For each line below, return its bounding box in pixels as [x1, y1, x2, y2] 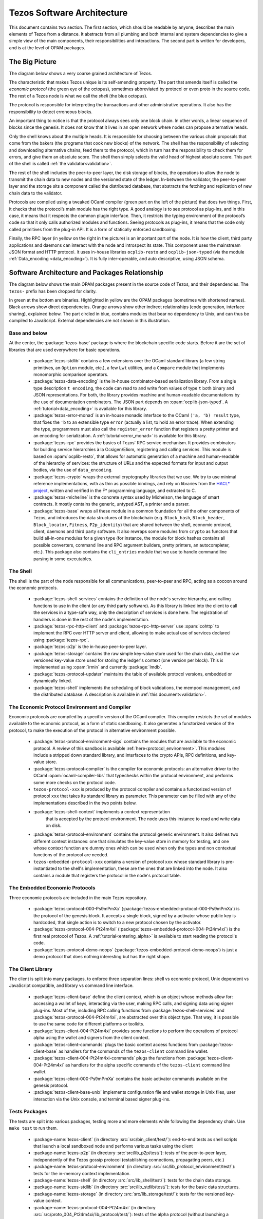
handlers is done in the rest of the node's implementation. [33, 616, 150, 622]
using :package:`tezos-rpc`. [33, 637, 90, 643]
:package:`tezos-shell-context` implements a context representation [33, 809, 170, 815]
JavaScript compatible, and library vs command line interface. [9, 983, 134, 988]
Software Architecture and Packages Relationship [9, 269, 164, 277]
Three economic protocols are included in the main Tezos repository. [9, 895, 147, 901]
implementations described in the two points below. [33, 800, 137, 806]
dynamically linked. [33, 678, 73, 684]
